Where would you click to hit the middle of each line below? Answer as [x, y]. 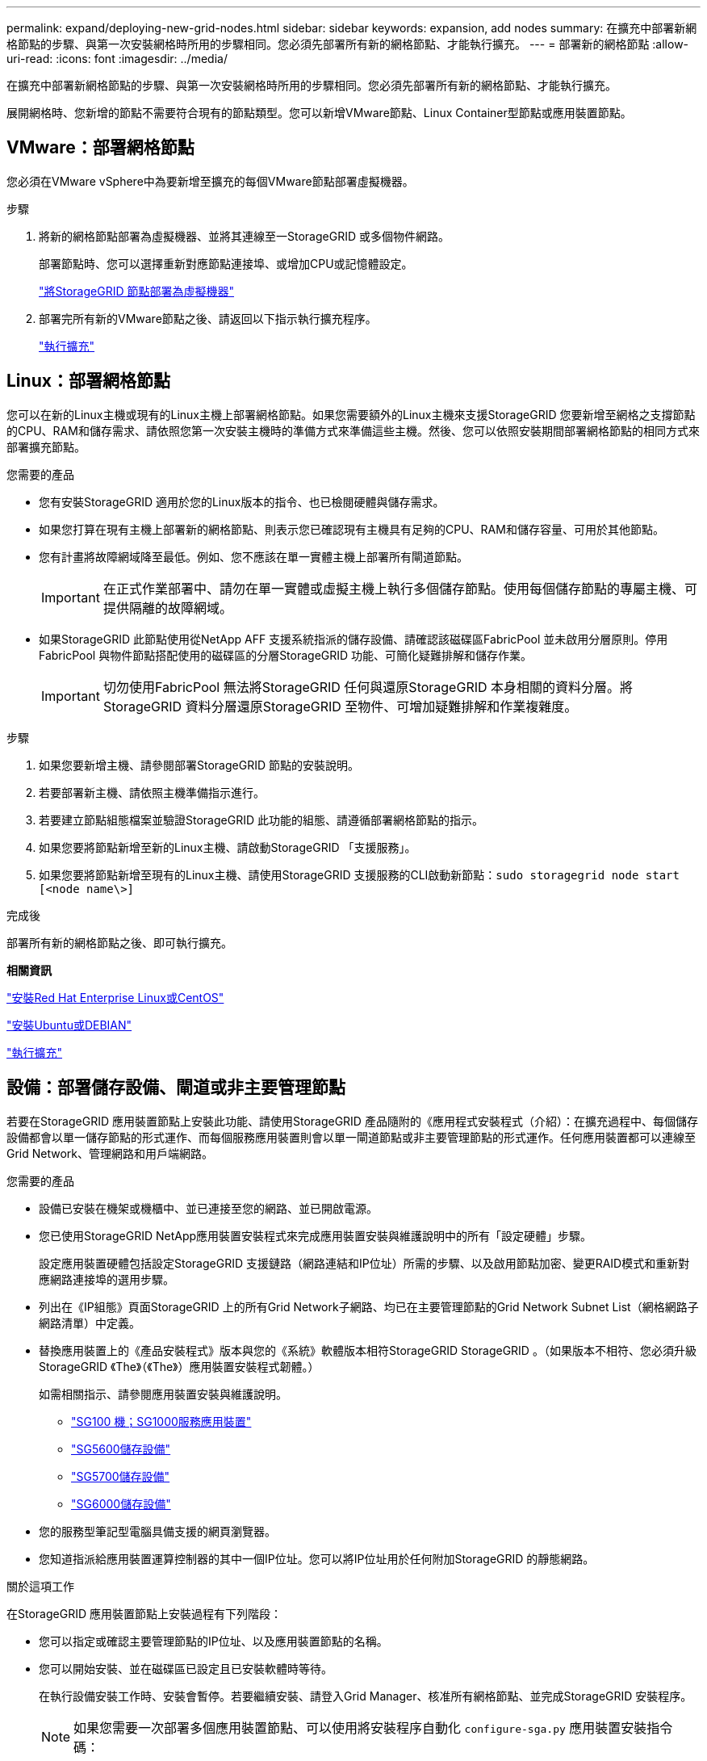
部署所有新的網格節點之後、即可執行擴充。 [119, 942]
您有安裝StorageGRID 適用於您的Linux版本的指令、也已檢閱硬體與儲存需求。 [242, 501]
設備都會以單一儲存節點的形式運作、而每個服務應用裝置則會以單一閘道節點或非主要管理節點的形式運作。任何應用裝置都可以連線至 [351, 1137]
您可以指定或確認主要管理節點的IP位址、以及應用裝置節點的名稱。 [213, 1641]
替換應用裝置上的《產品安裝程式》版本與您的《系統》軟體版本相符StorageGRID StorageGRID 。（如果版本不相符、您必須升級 [368, 1350]
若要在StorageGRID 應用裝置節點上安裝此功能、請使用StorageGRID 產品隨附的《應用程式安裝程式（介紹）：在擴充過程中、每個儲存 [352, 1121]
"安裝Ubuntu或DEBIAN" [69, 1025]
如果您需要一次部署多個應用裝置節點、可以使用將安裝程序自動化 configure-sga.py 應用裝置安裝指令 [373, 1727]
